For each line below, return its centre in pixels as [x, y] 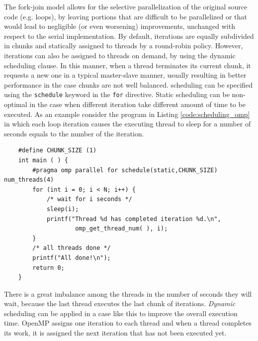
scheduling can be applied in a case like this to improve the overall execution [121, 313]
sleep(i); [63, 209]
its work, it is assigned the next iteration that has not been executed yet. [115, 333]
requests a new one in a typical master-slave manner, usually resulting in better [125, 75]
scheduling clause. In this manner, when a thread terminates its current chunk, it [128, 65]
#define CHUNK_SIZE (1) [57, 151]
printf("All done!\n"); [72, 258]
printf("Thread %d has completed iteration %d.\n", [134, 219]
